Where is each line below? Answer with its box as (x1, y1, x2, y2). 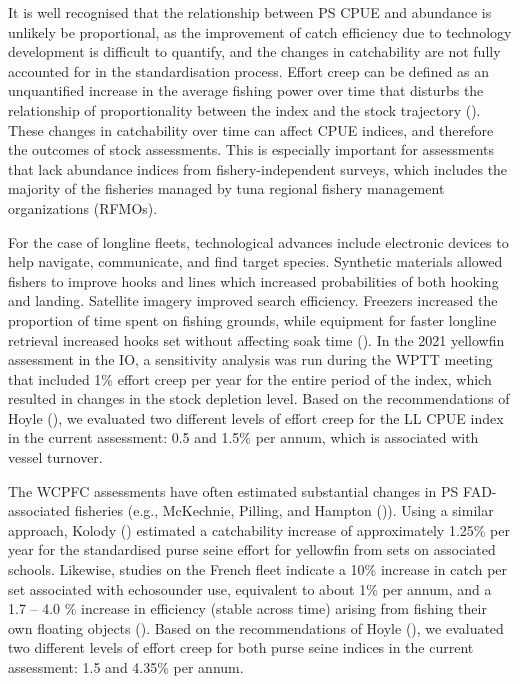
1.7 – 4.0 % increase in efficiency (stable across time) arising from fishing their (8, 598, 487, 619)
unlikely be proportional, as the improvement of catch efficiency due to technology (8, 21, 512, 42)
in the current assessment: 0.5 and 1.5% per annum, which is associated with (8, 427, 479, 448)
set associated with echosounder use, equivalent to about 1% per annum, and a (8, 578, 492, 599)
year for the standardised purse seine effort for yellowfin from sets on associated (8, 539, 496, 560)
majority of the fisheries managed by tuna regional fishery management (8, 178, 445, 199)
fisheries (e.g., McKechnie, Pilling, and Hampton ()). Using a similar (74, 500, 494, 521)
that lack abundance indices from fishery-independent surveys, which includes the (8, 158, 508, 179)
